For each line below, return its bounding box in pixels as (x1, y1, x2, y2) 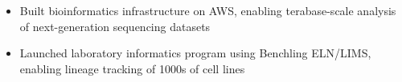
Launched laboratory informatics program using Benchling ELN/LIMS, (19, 45, 371, 61)
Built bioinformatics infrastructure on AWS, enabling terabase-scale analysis (19, 2, 396, 18)
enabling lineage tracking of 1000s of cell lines (19, 60, 245, 76)
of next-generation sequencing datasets (19, 18, 211, 34)
